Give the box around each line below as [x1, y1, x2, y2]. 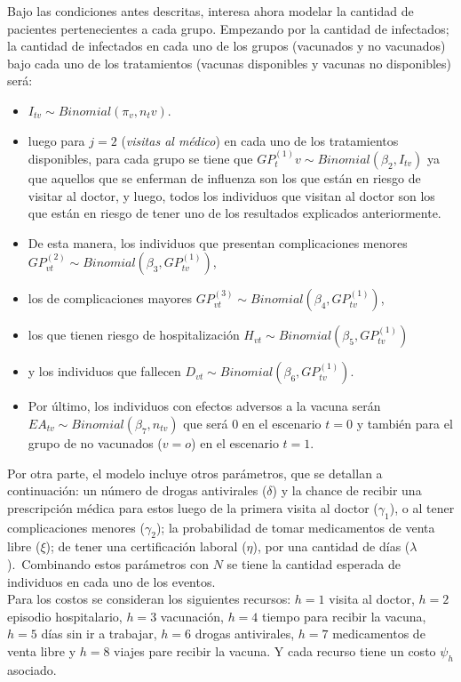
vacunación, [160, 606, 224, 625]
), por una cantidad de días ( [252, 537, 410, 556]
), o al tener [389, 498, 455, 517]
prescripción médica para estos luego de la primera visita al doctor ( [7, 498, 378, 517]
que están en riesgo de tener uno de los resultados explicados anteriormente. [28, 204, 441, 222]
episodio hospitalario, [7, 606, 123, 625]
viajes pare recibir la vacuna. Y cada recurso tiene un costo [114, 641, 436, 660]
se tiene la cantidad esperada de [227, 554, 401, 573]
